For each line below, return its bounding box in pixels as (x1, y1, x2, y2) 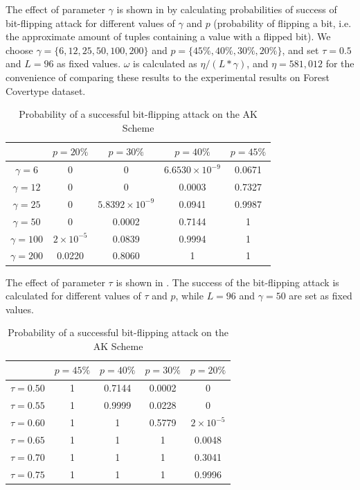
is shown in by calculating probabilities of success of (116, 2, 337, 16)
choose (6, 42, 33, 57)
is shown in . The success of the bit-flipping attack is (116, 274, 339, 289)
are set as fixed (289, 288, 352, 303)
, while (175, 288, 204, 303)
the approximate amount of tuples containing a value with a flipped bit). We (6, 29, 331, 44)
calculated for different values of (6, 288, 141, 303)
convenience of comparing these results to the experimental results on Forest (6, 69, 330, 84)
